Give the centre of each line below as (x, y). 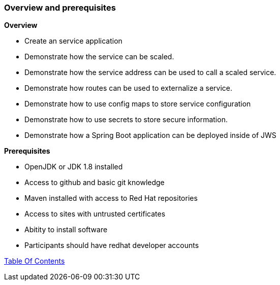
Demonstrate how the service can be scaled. (99, 57)
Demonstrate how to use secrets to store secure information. (126, 120)
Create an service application (73, 41)
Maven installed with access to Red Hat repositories (111, 198)
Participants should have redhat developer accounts (112, 245)
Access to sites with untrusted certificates (95, 214)
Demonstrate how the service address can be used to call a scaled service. (150, 73)
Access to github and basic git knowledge (95, 183)
